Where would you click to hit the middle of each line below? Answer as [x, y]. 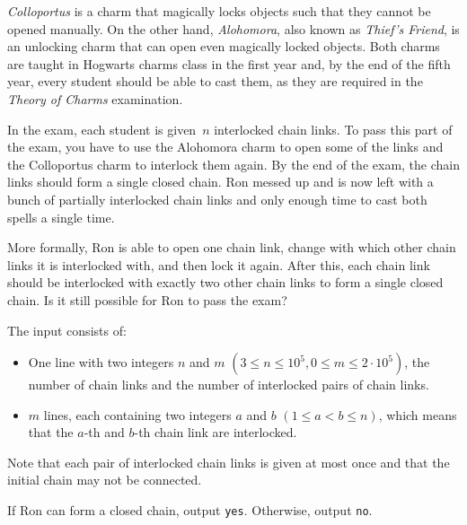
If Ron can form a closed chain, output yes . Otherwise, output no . [190, 510]
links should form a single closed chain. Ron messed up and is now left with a [220, 182]
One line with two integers [101, 362]
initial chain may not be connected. [105, 480]
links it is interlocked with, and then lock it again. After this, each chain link [219, 264]
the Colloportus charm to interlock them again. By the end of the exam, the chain [233, 164]
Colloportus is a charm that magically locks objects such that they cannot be [219, 11]
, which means [418, 414]
